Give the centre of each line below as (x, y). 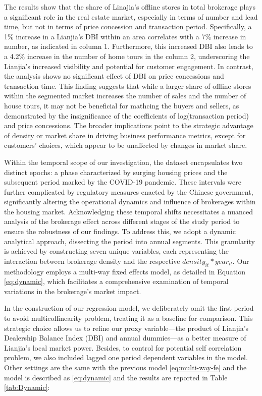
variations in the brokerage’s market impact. (73, 291)
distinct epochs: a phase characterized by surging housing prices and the (116, 172)
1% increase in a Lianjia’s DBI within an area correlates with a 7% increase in (125, 36)
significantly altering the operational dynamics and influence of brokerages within (130, 202)
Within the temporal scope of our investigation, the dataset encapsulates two (123, 162)
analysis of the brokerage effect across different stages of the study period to (122, 221)
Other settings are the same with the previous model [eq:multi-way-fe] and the (125, 367)
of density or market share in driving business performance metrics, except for (125, 135)
